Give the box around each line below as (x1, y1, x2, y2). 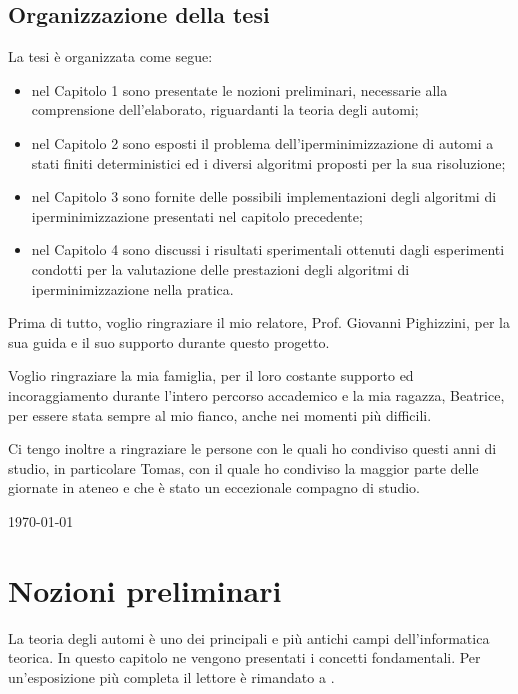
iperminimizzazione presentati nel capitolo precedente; (31, 205, 363, 226)
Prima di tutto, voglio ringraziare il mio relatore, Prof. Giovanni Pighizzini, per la (8, 312, 510, 333)
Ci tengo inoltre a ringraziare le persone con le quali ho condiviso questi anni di (8, 438, 497, 459)
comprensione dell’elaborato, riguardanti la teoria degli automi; (31, 99, 419, 120)
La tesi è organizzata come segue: (8, 46, 213, 67)
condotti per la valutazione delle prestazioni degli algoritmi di (31, 258, 410, 279)
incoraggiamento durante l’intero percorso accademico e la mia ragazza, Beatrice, (8, 384, 505, 405)
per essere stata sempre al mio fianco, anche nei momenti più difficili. (8, 404, 432, 425)
